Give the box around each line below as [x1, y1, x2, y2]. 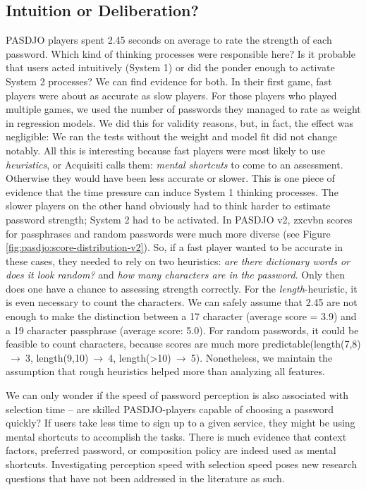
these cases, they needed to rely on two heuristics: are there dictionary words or [6, 253, 350, 268]
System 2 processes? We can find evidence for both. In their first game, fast [6, 73, 332, 88]
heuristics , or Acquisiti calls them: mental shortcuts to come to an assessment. [6, 157, 343, 171]
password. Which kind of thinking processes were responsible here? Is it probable [6, 46, 355, 61]
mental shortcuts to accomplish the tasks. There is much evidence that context [6, 429, 347, 443]
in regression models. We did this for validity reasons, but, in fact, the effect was [6, 115, 354, 130]
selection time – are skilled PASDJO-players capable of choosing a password [6, 401, 334, 416]
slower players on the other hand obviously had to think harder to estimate [6, 198, 331, 213]
